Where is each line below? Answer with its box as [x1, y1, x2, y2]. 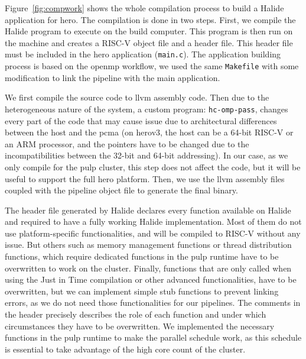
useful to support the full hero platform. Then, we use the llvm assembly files [5, 172, 285, 185]
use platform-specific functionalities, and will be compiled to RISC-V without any [5, 227, 301, 239]
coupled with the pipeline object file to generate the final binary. [5, 184, 238, 196]
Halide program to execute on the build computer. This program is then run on [5, 25, 293, 37]
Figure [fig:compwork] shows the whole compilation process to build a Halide [5, 2, 284, 14]
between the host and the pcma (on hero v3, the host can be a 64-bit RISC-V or [5, 126, 294, 138]
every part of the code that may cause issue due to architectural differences [5, 114, 277, 127]
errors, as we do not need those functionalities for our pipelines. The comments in [5, 296, 301, 309]
